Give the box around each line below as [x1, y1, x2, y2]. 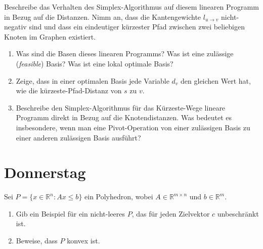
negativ [4, 21, 27, 32]
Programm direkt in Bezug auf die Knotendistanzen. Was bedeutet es [16, 112, 232, 123]
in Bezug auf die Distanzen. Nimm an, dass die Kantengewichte [4, 11, 201, 22]
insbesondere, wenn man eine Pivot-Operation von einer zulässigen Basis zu [16, 122, 250, 132]
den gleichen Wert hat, [181, 75, 251, 86]
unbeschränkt [217, 208, 259, 219]
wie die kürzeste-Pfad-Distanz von [16, 85, 122, 96]
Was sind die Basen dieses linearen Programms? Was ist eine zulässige [16, 48, 234, 59]
